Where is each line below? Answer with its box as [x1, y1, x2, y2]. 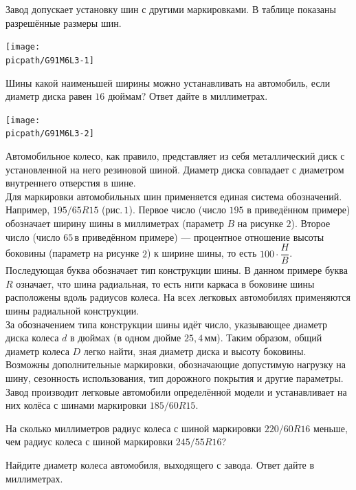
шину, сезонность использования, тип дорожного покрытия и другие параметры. [5, 370, 344, 385]
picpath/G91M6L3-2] [5, 129, 94, 139]
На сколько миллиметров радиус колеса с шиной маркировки [5, 420, 262, 435]
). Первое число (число [129, 202, 226, 217]
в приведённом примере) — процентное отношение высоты [74, 229, 324, 244]
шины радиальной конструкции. [5, 303, 140, 317]
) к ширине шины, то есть [146, 246, 257, 260]
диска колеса [5, 330, 59, 345]
